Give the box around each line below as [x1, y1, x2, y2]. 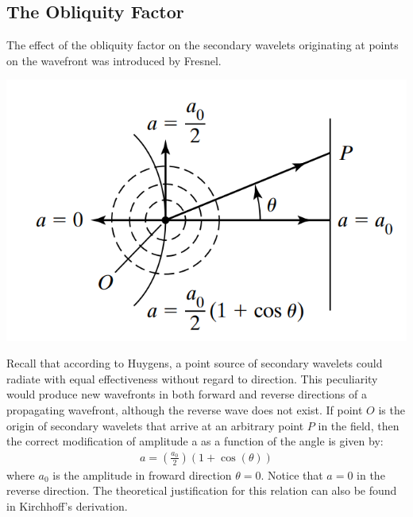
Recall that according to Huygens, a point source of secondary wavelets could [6, 355, 383, 371]
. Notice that [261, 466, 323, 483]
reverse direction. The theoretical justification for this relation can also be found [6, 482, 397, 499]
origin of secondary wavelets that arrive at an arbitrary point [6, 417, 304, 433]
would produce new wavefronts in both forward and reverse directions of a [6, 386, 367, 402]
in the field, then [318, 417, 399, 433]
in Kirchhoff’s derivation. [6, 497, 128, 514]
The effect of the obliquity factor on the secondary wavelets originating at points [6, 37, 399, 53]
